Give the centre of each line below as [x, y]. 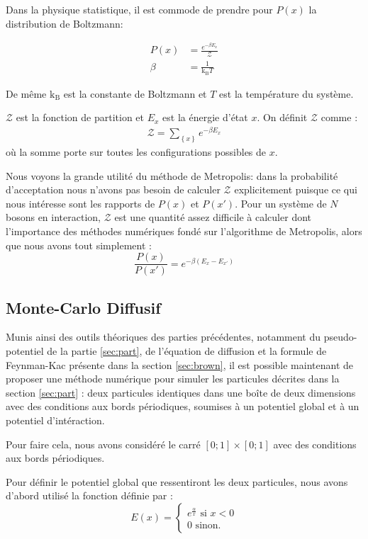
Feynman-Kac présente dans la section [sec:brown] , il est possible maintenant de [180, 364]
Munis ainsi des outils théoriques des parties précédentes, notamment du [163, 337]
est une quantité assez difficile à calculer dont [213, 217]
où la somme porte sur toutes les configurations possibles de [136, 152]
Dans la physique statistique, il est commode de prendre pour [139, 9]
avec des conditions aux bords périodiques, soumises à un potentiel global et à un [183, 406]
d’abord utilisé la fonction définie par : [89, 495]
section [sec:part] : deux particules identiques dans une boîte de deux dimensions [181, 392]
